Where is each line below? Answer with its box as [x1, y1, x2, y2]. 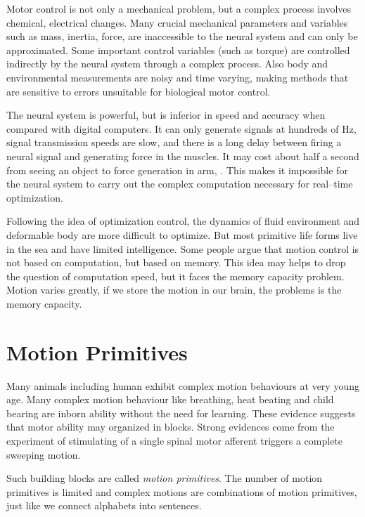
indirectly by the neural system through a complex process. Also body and [6, 56, 328, 71]
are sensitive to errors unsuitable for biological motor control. [6, 84, 271, 98]
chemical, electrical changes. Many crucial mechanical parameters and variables [6, 15, 348, 30]
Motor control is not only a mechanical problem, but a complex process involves [6, 1, 352, 15]
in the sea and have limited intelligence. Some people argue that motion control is [6, 241, 359, 256]
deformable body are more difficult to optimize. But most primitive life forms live [6, 227, 358, 242]
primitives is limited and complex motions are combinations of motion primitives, [6, 484, 357, 499]
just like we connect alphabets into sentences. [6, 498, 202, 513]
